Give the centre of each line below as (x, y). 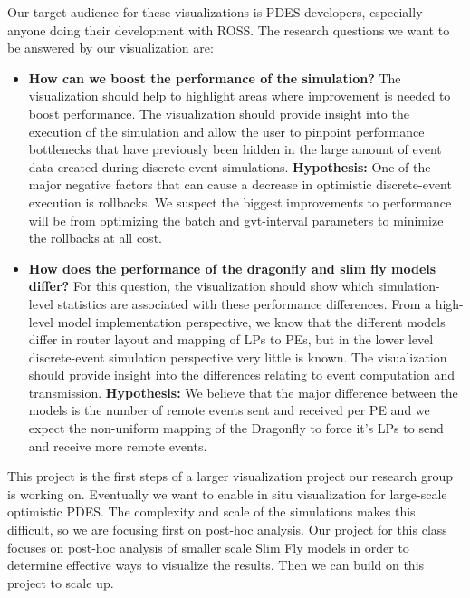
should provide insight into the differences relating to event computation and (241, 375)
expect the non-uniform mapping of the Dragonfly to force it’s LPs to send (236, 428)
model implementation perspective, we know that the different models (251, 321)
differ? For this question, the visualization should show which (201, 286)
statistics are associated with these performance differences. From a (244, 303)
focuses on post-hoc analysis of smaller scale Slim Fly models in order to (208, 547)
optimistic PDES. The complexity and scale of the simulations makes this (211, 511)
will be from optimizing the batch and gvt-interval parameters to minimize (236, 220)
